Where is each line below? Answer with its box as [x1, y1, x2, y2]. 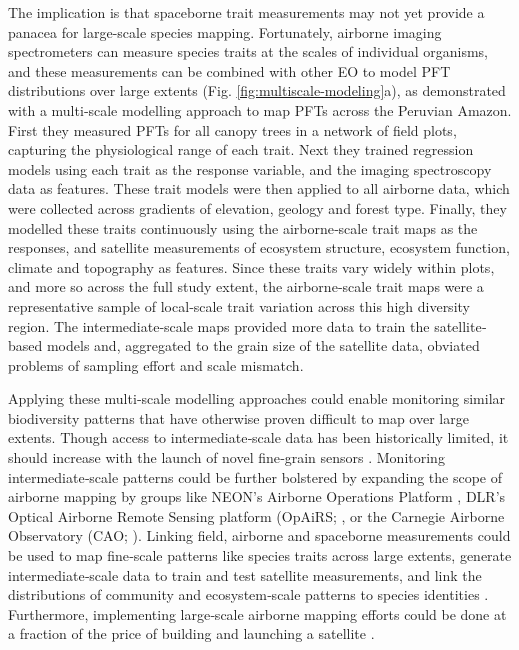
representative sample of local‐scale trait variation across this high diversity [8, 295, 470, 316]
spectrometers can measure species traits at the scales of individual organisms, [8, 41, 489, 62]
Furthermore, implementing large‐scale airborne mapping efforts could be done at [8, 603, 507, 624]
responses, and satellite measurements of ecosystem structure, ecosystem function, [8, 237, 510, 258]
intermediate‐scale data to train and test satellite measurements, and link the [8, 564, 482, 585]
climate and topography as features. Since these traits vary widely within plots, [8, 256, 495, 277]
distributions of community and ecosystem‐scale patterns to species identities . [8, 584, 489, 605]
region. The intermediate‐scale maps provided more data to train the [8, 315, 430, 336]
